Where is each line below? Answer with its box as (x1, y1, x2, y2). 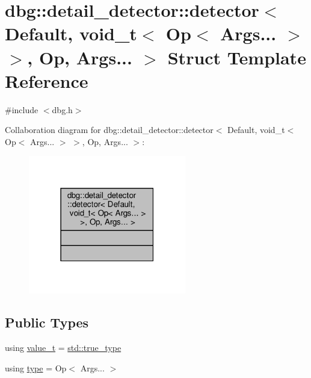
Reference (5, 68, 88, 93)
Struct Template (167, 45, 306, 69)
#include (5, 103, 38, 116)
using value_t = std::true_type (5, 341, 122, 354)
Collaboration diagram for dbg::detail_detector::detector (5, 123, 214, 136)
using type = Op (5, 361, 67, 374)
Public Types (5, 313, 89, 332)
